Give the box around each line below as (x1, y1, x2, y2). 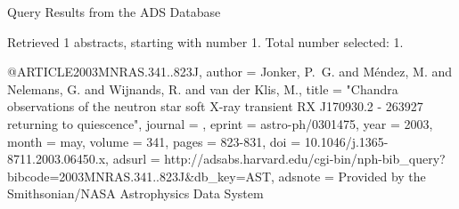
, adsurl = (105, 149, 160, 168)
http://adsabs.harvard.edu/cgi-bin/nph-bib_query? (164, 149, 446, 168)
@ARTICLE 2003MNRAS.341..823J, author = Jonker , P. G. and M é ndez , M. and (7, 62, 453, 81)
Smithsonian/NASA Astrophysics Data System (7, 184, 264, 203)
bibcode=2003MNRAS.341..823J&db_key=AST (7, 166, 272, 185)
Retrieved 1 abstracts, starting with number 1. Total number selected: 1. (7, 32, 404, 51)
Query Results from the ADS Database (7, 3, 221, 20)
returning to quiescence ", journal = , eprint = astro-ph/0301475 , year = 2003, (7, 114, 433, 133)
